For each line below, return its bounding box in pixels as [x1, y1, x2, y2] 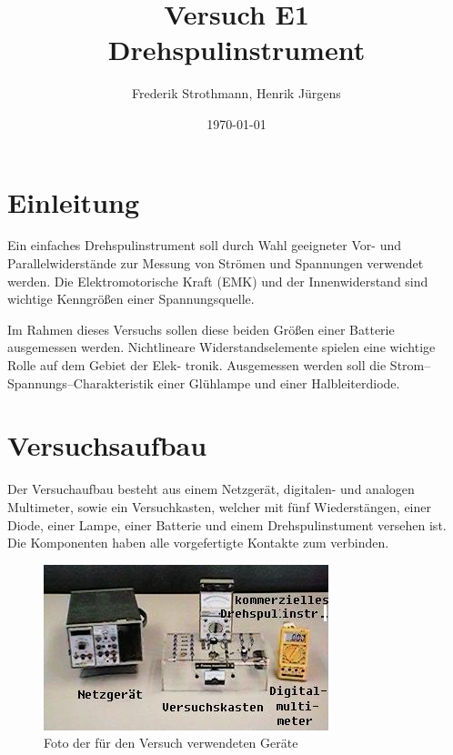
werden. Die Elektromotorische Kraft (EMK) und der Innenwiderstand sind [7, 271, 428, 290]
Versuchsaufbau [7, 427, 207, 464]
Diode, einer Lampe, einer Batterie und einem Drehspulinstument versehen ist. [7, 515, 447, 534]
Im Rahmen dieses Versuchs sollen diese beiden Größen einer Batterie [7, 319, 395, 338]
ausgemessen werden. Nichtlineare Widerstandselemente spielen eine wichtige [7, 337, 436, 357]
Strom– [389, 356, 431, 374]
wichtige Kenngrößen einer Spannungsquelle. [7, 289, 255, 308]
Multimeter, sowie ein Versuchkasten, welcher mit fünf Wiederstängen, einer [7, 497, 431, 516]
